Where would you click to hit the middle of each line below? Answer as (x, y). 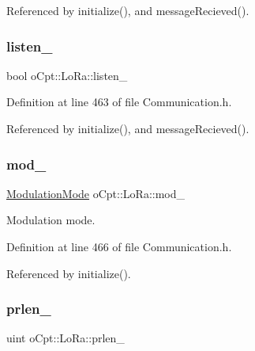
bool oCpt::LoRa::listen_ (67, 75)
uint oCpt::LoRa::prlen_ (66, 338)
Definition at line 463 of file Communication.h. (119, 102)
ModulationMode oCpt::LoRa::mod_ (96, 193)
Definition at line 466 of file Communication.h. (119, 246)
